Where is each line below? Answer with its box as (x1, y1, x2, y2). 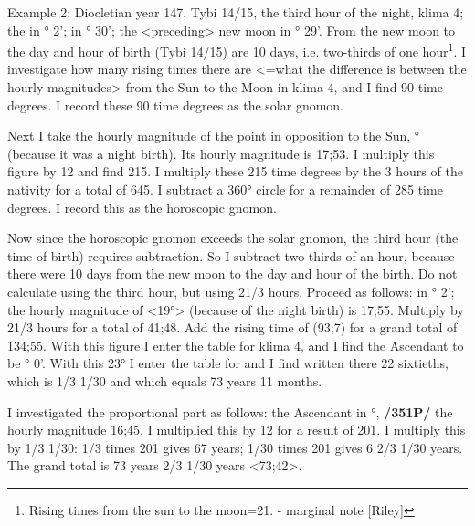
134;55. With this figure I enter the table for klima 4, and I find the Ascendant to (7, 335, 464, 354)
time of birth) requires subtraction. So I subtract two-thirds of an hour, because (7, 246, 455, 265)
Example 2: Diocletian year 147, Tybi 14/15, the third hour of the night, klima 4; (7, 3, 464, 21)
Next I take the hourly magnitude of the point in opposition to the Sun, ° (7, 126, 420, 145)
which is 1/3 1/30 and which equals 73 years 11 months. (7, 371, 322, 390)
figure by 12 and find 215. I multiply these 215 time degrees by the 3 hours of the (7, 162, 463, 181)
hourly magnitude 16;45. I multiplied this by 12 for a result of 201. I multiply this (7, 420, 466, 439)
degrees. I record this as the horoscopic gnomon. (7, 197, 277, 216)
